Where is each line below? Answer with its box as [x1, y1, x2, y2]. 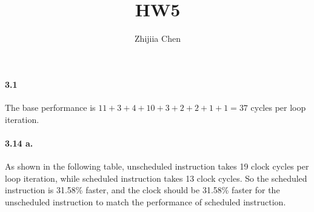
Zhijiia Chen [135, 32, 181, 45]
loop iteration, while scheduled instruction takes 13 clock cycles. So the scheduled [5, 171, 307, 184]
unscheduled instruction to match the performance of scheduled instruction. [5, 195, 286, 208]
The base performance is [5, 101, 96, 113]
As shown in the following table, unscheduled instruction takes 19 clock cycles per [5, 159, 309, 172]
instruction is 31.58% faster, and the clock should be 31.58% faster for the [5, 184, 280, 196]
